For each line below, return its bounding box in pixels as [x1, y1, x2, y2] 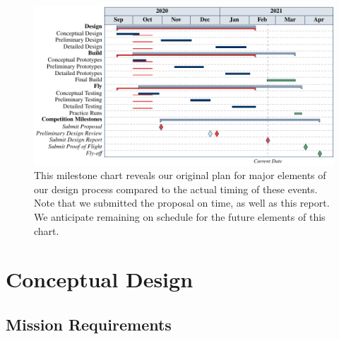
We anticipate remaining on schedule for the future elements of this [34, 209, 326, 224]
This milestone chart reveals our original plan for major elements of [34, 168, 326, 183]
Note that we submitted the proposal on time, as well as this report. [34, 195, 330, 210]
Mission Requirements [6, 313, 172, 335]
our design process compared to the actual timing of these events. [34, 181, 318, 196]
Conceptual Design [6, 265, 194, 294]
